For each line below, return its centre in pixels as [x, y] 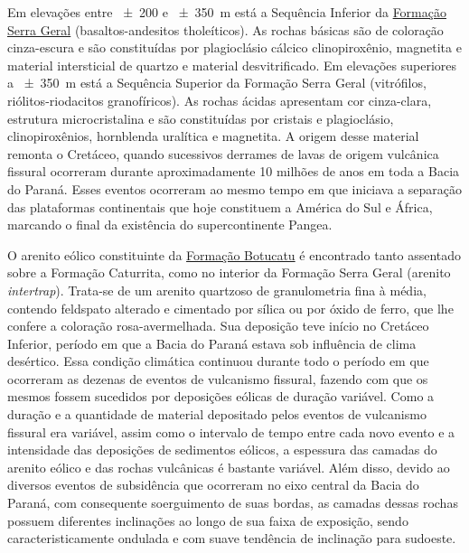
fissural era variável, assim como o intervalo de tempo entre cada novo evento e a [231, 431]
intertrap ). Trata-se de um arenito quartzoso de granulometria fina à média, [217, 290]
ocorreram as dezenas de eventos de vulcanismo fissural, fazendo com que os [218, 378]
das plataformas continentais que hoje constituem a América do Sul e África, [220, 206]
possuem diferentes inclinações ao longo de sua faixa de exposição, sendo [208, 520]
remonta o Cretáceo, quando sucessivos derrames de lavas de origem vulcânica [223, 153]
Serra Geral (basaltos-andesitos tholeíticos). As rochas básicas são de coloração [225, 29]
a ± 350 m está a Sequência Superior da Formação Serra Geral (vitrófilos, [217, 83]
